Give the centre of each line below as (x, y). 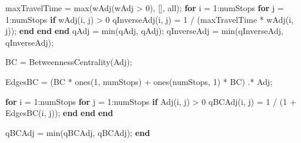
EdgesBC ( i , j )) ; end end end (59, 113)
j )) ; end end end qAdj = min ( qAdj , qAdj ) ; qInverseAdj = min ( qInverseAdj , (144, 31)
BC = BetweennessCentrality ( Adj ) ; (69, 62)
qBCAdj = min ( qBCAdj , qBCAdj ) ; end (78, 132)
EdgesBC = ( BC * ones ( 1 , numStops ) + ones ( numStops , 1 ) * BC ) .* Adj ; (139, 81)
